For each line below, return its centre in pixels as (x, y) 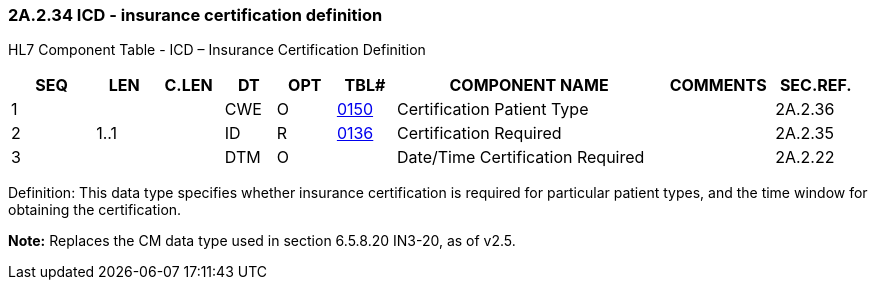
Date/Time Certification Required (521, 157)
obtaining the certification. (95, 210)
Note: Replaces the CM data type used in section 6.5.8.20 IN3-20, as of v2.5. (262, 241)
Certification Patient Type (493, 109)
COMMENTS (718, 85)
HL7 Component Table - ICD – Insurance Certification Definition (217, 50)
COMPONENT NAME (529, 85)
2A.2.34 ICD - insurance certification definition (195, 15)
